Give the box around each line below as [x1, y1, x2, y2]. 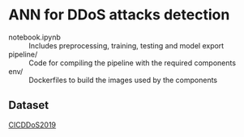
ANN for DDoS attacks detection [8, 6, 230, 24]
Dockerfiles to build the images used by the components [28, 75, 217, 85]
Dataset [8, 98, 49, 112]
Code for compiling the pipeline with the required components [28, 58, 237, 68]
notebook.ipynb [8, 32, 61, 42]
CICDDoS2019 [8, 119, 57, 130]
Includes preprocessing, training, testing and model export [28, 40, 225, 50]
